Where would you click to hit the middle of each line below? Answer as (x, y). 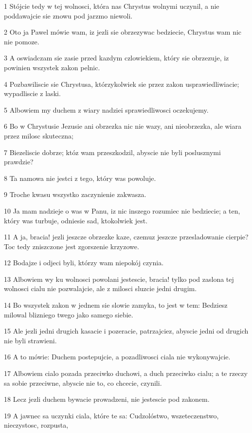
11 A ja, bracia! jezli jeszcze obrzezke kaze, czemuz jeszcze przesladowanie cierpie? (126, 237)
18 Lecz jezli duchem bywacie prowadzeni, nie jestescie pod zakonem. (107, 399)
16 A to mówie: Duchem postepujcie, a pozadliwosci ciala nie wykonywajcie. (117, 357)
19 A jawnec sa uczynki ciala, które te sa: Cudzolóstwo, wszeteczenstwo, (111, 415)
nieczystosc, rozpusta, (36, 425)
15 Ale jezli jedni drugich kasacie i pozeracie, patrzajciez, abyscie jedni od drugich (126, 331)
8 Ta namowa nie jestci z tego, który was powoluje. (80, 178)
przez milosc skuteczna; (39, 135)
